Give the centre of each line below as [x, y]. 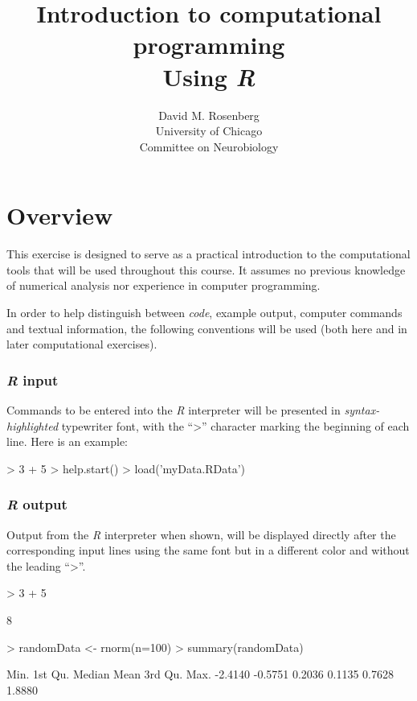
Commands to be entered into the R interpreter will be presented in [174, 410]
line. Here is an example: [67, 441]
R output [37, 504]
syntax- [362, 410]
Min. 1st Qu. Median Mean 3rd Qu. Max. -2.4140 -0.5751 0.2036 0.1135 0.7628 [200, 674]
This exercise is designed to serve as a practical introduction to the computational [208, 254]
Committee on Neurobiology [209, 146]
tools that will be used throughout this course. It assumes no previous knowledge [206, 269]
